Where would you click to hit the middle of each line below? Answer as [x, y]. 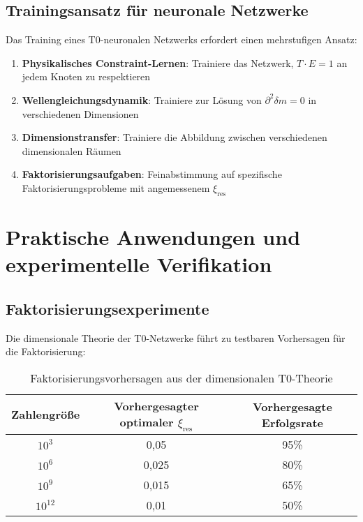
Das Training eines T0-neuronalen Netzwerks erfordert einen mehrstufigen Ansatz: [181, 39]
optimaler [147, 422]
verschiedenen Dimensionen [80, 113]
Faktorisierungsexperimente [108, 308]
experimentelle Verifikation [139, 264]
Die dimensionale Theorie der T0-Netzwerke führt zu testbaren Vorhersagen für [176, 337]
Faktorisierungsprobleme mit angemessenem [116, 187]
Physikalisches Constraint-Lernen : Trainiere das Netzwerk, [158, 62]
